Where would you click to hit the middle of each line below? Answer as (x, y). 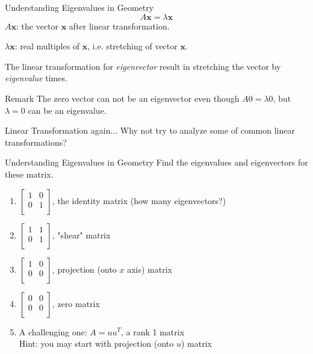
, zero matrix (76, 303)
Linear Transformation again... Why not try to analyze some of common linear (150, 130)
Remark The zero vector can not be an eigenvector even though (122, 98)
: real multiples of (47, 46)
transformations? (36, 142)
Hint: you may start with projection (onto (96, 343)
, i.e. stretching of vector (132, 46)
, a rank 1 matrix (153, 331)
